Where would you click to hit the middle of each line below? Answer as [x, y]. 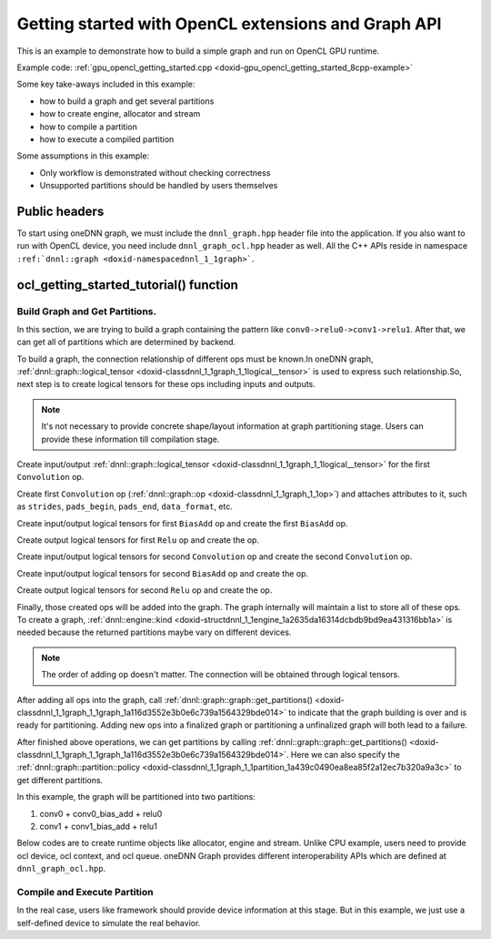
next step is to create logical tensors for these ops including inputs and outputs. [166, 384]
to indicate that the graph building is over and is [377, 712]
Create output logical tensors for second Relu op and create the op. [145, 590]
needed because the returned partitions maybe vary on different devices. [154, 632]
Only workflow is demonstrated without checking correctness [155, 172]
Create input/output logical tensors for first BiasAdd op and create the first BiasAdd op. [183, 523]
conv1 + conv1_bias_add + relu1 [99, 827]
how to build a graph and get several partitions [127, 101]
